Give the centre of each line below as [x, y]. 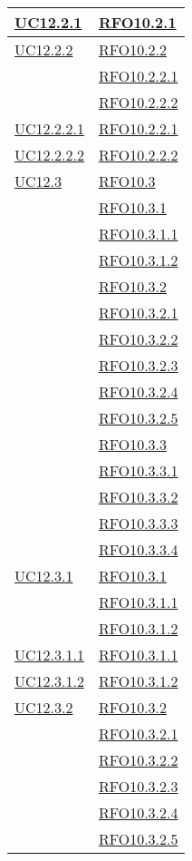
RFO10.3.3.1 [138, 470]
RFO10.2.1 [137, 22]
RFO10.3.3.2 [138, 497]
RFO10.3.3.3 [138, 523]
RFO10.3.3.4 [138, 549]
